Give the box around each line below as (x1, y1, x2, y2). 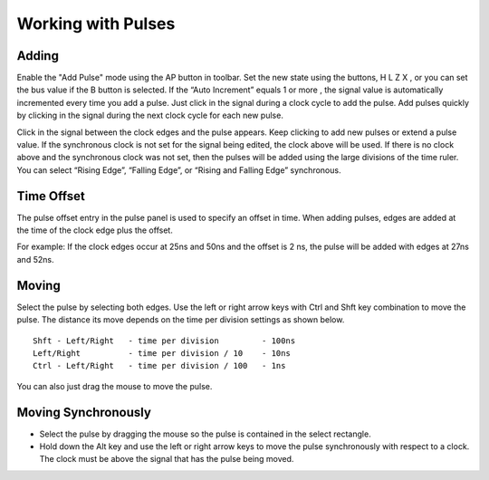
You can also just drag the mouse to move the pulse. (16, 380, 213, 391)
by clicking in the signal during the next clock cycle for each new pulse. (16, 110, 284, 121)
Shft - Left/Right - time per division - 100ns (33, 335, 296, 346)
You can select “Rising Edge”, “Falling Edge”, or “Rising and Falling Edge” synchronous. (16, 164, 341, 176)
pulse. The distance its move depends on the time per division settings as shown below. (16, 314, 345, 325)
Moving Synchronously (16, 404, 151, 420)
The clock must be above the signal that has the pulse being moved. (39, 454, 294, 465)
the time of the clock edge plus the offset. (16, 225, 174, 235)
